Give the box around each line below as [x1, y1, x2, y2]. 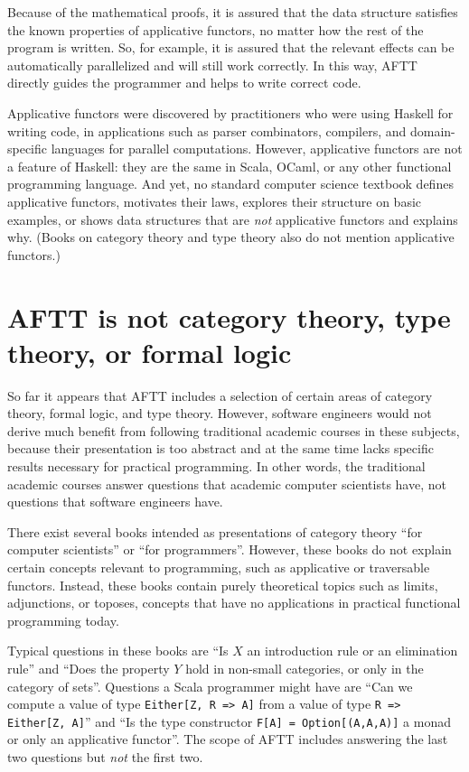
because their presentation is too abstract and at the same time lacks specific [7, 439, 434, 458]
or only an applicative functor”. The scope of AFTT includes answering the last [7, 730, 448, 749]
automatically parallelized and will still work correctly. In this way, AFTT [7, 55, 417, 74]
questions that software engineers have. [7, 492, 223, 511]
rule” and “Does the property [7, 658, 170, 677]
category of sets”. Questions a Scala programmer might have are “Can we [7, 676, 413, 695]
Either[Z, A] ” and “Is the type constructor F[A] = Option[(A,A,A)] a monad [7, 712, 451, 730]
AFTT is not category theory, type [7, 298, 451, 335]
